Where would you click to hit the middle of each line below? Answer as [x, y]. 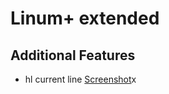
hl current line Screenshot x [80, 79]
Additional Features [73, 55]
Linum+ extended [85, 18]
